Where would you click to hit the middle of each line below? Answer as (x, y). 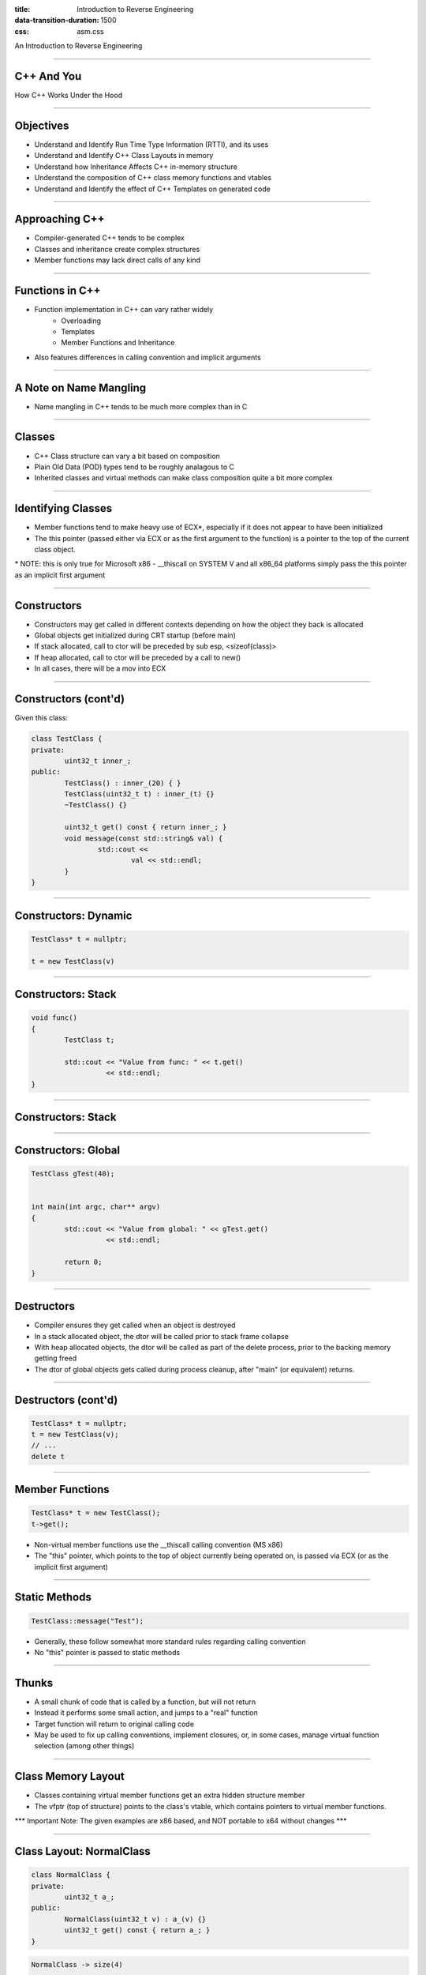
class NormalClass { (71, 1875)
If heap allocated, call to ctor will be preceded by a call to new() (138, 657)
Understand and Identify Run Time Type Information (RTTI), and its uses (151, 144)
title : (22, 9)
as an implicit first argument (60, 575)
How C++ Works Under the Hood (68, 96)
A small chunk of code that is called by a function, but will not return (145, 1702)
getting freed (56, 1358)
